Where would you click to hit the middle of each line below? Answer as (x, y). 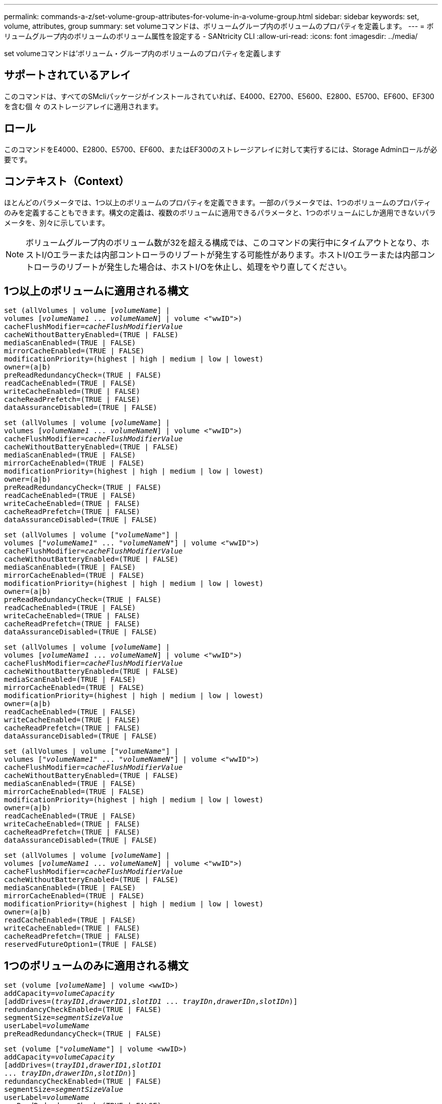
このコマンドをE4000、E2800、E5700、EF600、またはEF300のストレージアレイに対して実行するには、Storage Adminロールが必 (221, 149)
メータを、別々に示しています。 (57, 222)
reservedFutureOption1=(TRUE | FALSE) (81, 945)
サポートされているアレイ (68, 75)
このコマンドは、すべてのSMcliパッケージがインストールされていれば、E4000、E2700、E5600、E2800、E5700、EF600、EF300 (219, 96)
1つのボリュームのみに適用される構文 (96, 965)
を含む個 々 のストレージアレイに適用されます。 (84, 106)
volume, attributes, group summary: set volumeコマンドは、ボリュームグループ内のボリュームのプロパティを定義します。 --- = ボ (219, 26)
